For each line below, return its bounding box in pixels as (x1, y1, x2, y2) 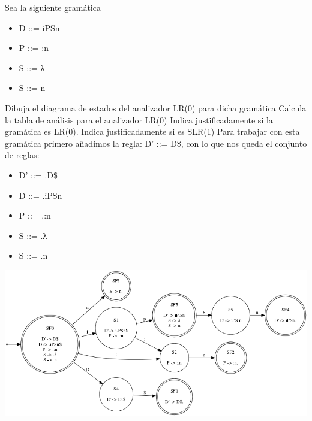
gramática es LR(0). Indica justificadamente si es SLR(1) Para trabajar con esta (5, 125, 300, 138)
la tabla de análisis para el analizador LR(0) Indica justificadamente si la (5, 113, 273, 126)
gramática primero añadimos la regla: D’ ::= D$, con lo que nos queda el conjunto (5, 137, 307, 149)
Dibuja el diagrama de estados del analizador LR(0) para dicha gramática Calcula (5, 101, 307, 114)
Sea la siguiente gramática (5, 1, 101, 13)
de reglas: (5, 149, 40, 161)
